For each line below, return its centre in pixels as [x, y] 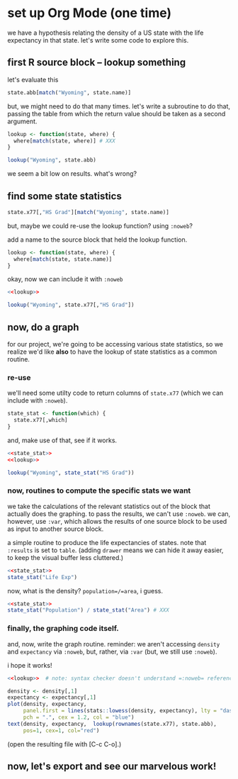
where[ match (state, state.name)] [63, 259]
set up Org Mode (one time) [90, 13]
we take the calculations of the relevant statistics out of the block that [109, 506]
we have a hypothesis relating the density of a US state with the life [106, 33]
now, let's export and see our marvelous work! [112, 767]
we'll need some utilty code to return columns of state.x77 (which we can [115, 393]
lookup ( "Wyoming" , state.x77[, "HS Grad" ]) [71, 305]
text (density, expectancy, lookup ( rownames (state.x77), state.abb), [112, 724]
